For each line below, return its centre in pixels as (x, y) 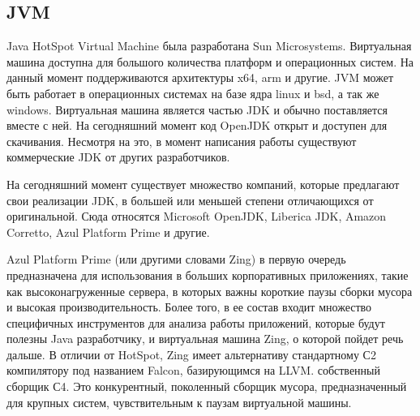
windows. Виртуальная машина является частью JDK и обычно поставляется (197, 109)
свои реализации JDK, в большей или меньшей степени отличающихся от (190, 200)
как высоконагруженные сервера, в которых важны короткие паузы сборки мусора (210, 291)
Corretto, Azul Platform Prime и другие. (108, 232)
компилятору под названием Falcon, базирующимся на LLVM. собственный (193, 370)
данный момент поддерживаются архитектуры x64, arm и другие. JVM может (200, 77)
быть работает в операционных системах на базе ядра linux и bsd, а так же (193, 93)
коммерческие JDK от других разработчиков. (118, 157)
